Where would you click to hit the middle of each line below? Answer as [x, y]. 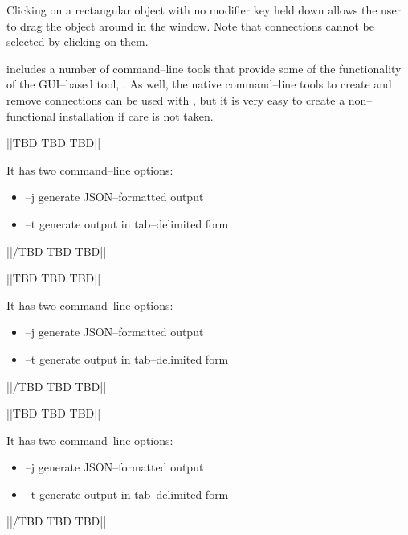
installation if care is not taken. [136, 115]
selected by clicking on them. [78, 41]
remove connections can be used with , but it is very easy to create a [176, 99]
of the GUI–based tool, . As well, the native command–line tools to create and [199, 84]
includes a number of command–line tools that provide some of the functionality [204, 68]
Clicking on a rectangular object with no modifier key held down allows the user [204, 10]
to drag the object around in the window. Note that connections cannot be [190, 25]
